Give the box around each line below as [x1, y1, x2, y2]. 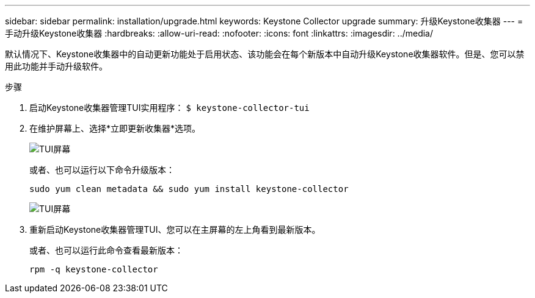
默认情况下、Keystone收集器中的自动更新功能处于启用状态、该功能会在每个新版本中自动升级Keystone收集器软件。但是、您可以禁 [5, 49, 525, 59]
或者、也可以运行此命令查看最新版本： [29, 245, 183, 255]
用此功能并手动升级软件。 [5, 61, 107, 71]
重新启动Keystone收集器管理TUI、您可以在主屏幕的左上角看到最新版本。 [29, 224, 321, 235]
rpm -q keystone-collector [29, 264, 158, 274]
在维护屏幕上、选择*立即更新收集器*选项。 [29, 123, 201, 133]
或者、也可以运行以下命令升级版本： [29, 165, 175, 175]
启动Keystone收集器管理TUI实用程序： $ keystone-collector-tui [29, 102, 310, 113]
